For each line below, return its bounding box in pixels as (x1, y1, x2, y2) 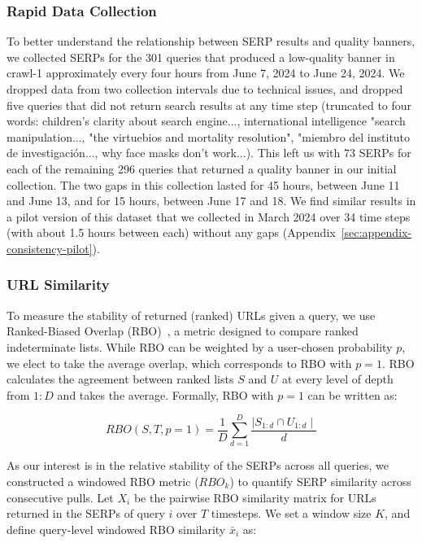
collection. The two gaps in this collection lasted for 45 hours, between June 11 (7, 176, 400, 193)
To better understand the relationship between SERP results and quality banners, (7, 33, 415, 50)
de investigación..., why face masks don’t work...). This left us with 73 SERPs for (7, 144, 411, 161)
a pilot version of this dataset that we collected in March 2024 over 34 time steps (7, 208, 411, 225)
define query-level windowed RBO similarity (7, 520, 226, 537)
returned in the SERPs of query (7, 505, 165, 522)
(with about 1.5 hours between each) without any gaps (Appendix (7, 224, 336, 241)
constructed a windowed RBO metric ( (7, 473, 199, 490)
